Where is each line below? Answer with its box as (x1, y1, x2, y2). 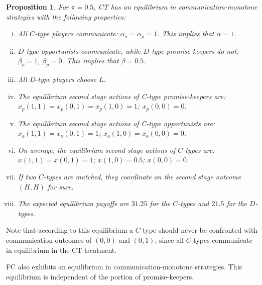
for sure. (47, 181, 74, 192)
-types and (178, 198, 209, 209)
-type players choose (35, 74, 97, 84)
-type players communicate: (34, 28, 118, 39)
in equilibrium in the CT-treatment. (6, 244, 117, 255)
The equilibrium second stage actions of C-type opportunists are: (18, 118, 215, 128)
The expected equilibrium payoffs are (18, 198, 129, 209)
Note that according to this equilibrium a (6, 225, 133, 235)
